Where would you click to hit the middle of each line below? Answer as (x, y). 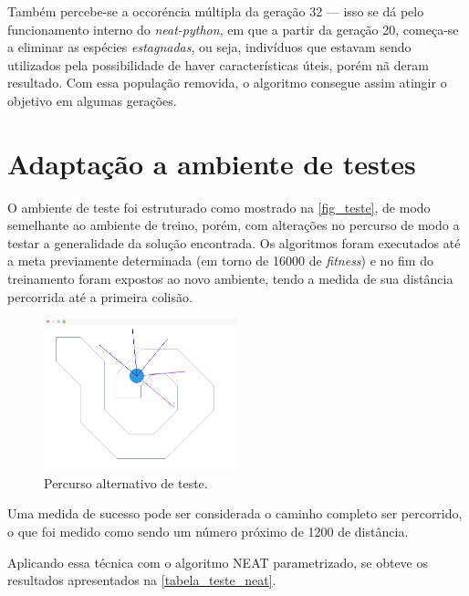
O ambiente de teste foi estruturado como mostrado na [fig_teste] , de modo (219, 207)
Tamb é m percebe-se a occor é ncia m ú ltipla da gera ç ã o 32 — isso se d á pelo (216, 11)
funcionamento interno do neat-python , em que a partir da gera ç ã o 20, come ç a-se (233, 29)
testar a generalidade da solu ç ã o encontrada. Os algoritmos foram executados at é (234, 242)
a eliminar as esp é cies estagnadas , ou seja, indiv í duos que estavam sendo (209, 47)
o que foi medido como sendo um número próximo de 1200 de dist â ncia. (208, 531)
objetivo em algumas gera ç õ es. (92, 100)
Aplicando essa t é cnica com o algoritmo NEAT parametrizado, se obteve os (218, 562)
